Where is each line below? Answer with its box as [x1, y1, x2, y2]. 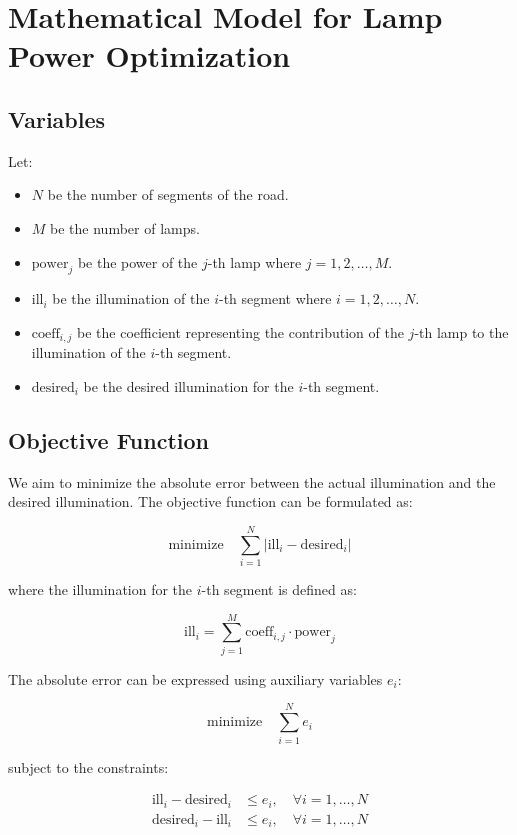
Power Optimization [8, 35, 291, 76]
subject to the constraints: [8, 756, 169, 777]
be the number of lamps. [50, 217, 200, 238]
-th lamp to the [414, 321, 509, 342]
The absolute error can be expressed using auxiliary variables [8, 668, 383, 689]
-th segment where [218, 288, 332, 309]
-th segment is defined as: [201, 579, 357, 600]
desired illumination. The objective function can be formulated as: [8, 491, 413, 512]
